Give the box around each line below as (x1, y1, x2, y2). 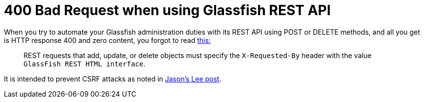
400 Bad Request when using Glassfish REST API (4, 2, 331, 19)
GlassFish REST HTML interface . (24, 59, 146, 68)
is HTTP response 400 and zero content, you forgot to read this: (4, 36, 211, 44)
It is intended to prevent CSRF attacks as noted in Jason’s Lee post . (4, 74, 222, 83)
